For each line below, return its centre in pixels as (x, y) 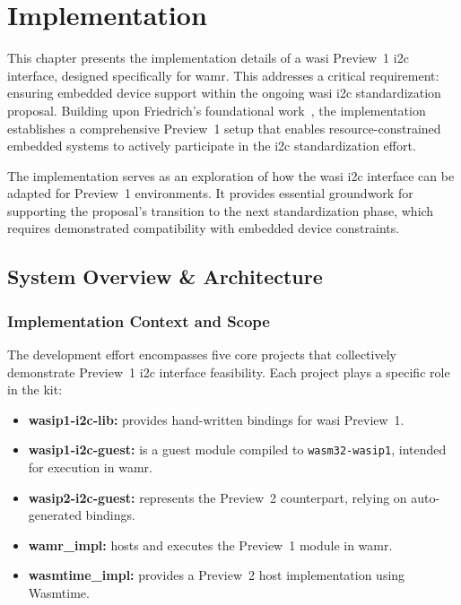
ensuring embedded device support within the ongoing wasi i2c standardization (224, 93)
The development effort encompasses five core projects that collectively (202, 354)
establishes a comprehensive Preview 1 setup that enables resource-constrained (224, 128)
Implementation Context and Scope (139, 320)
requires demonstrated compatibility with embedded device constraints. (204, 228)
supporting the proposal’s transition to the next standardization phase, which (221, 210)
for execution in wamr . (90, 467)
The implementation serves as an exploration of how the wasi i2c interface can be (231, 175)
